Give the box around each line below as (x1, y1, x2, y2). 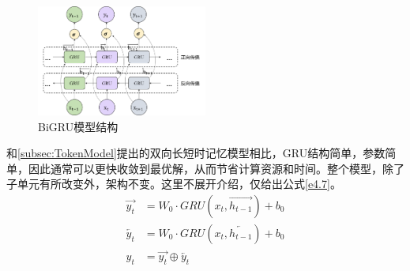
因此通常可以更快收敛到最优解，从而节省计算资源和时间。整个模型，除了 (28, 160, 404, 176)
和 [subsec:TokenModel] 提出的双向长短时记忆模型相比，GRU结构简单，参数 (6, 145, 386, 161)
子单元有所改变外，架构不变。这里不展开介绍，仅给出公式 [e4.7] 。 (6, 175, 341, 192)
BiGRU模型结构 (38, 118, 118, 134)
